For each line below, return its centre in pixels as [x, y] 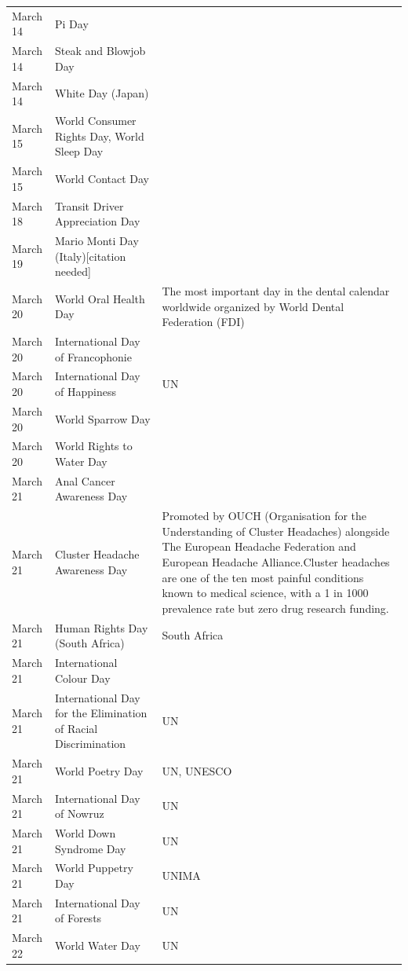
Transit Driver [89, 205]
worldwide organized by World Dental [253, 306]
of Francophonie [93, 356]
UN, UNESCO [197, 770]
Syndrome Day [90, 848]
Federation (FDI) [203, 322]
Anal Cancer [85, 480]
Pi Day [71, 23]
